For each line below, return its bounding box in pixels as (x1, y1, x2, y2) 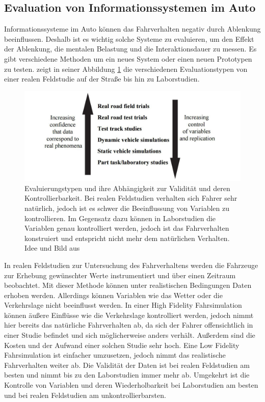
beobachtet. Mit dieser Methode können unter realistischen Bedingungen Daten (4, 280, 252, 290)
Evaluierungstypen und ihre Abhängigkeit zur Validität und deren (24, 182, 230, 193)
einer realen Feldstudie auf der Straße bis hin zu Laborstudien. (4, 73, 200, 84)
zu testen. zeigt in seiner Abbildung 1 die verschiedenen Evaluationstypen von (4, 63, 248, 74)
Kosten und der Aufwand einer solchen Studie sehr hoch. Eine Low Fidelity (4, 339, 240, 350)
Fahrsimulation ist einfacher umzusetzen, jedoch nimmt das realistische (4, 350, 226, 360)
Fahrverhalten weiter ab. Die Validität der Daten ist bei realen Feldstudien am (4, 359, 250, 370)
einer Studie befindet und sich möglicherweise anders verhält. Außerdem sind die (4, 330, 255, 340)
